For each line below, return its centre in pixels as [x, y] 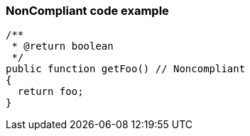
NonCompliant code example [87, 11]
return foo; [50, 92]
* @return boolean [62, 46]
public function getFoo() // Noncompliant [126, 69]
